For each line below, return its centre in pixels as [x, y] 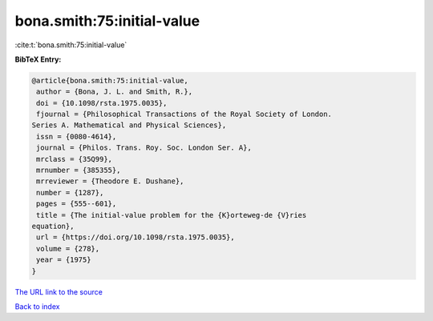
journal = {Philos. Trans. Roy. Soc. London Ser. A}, [144, 148]
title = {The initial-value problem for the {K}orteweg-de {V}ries [172, 215]
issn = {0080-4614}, [77, 136]
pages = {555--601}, [77, 204]
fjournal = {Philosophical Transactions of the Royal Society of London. [184, 114]
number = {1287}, [70, 193]
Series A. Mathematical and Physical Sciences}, [129, 125]
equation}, [53, 226]
